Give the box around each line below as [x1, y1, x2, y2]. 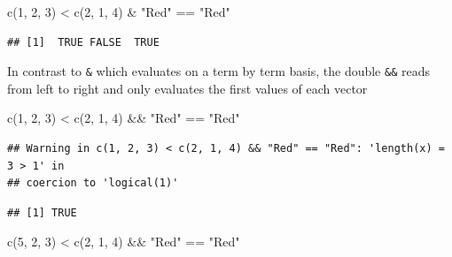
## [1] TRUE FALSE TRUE [7, 35, 160, 49]
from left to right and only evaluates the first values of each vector [7, 79, 368, 97]
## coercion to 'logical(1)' [7, 177, 179, 190]
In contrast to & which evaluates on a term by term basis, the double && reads [7, 62, 431, 80]
